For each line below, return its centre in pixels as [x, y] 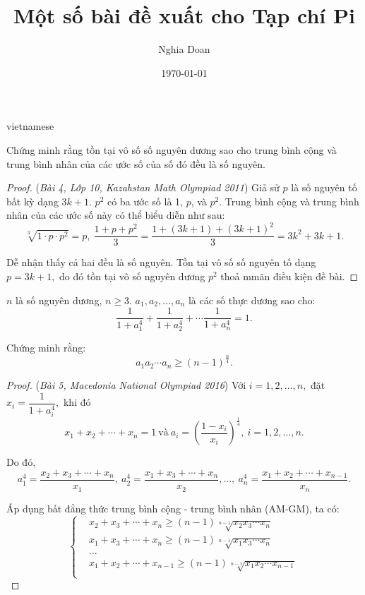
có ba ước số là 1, [145, 201]
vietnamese [30, 126]
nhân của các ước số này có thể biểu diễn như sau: [116, 215]
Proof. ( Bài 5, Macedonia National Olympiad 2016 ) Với [126, 385]
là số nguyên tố [324, 187]
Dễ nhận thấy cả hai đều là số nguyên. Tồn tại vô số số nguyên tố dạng [161, 262]
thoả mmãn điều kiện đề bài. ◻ [289, 276]
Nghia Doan [184, 49]
